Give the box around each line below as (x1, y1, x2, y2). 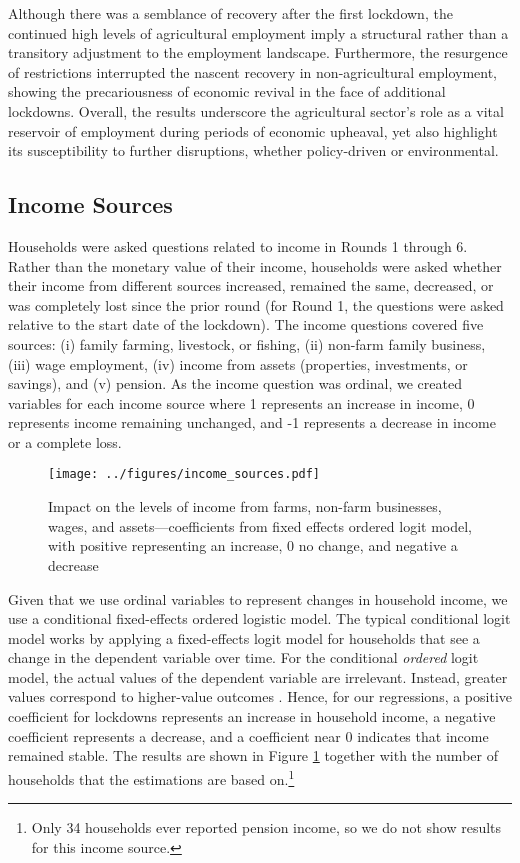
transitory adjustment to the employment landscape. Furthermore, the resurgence (8, 42, 508, 63)
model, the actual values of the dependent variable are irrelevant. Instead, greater (8, 666, 508, 687)
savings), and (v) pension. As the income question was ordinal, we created (8, 373, 462, 394)
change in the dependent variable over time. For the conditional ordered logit (8, 647, 479, 668)
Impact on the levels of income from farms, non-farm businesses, (48, 496, 442, 517)
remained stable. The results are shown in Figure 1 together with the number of (8, 745, 498, 766)
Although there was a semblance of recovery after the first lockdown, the (8, 3, 453, 23)
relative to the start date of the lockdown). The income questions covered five (8, 314, 484, 335)
